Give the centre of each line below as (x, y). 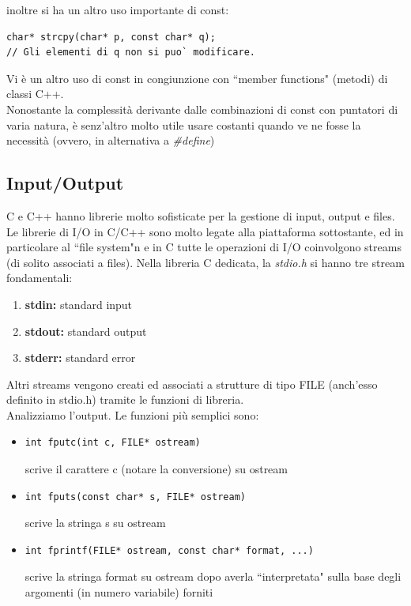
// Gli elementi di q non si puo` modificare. (131, 53)
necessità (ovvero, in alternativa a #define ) (111, 140)
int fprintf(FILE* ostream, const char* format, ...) (169, 550)
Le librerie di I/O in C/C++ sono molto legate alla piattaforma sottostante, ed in (205, 231)
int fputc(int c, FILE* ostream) (113, 443)
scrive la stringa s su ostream (95, 523)
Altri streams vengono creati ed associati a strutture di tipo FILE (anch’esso (192, 384)
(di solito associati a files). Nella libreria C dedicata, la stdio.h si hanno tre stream (205, 262)
